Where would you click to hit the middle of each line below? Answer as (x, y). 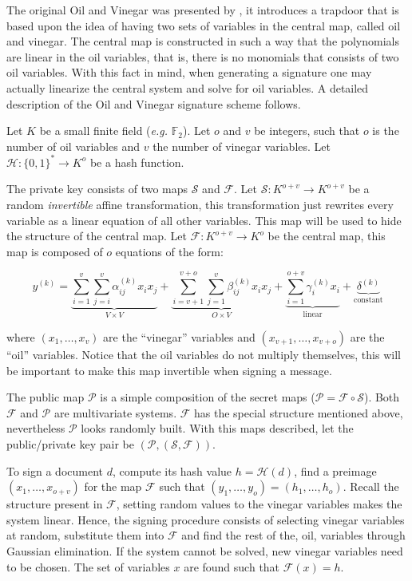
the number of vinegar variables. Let (242, 146)
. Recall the (371, 486)
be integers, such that (307, 130)
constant (368, 300)
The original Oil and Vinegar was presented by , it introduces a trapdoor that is (203, 10)
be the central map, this (327, 236)
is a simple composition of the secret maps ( (208, 397)
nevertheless (36, 428)
